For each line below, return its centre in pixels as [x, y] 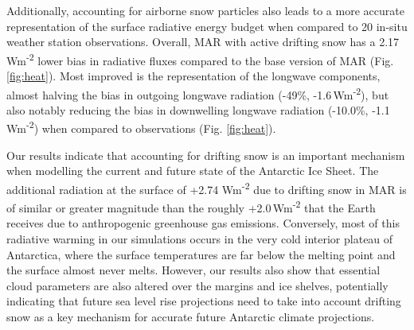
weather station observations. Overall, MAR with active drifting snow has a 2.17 [203, 42]
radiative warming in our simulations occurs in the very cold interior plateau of [200, 239]
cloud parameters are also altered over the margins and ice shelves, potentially [197, 285]
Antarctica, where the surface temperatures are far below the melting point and [201, 254]
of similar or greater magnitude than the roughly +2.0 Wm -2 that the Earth [191, 206]
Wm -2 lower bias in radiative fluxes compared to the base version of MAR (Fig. [200, 59]
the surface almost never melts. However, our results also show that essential [193, 270]
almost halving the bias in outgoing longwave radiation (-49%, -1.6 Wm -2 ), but [198, 93]
